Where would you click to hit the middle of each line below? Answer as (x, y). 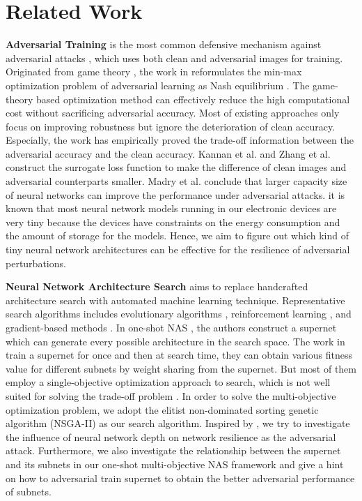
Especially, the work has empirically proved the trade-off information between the (180, 140)
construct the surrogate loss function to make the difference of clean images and (176, 167)
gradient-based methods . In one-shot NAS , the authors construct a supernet (171, 327)
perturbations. (36, 263)
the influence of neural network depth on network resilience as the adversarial (171, 436)
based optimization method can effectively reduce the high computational (193, 99)
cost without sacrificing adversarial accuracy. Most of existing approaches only (173, 113)
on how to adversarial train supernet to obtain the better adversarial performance (180, 478)
